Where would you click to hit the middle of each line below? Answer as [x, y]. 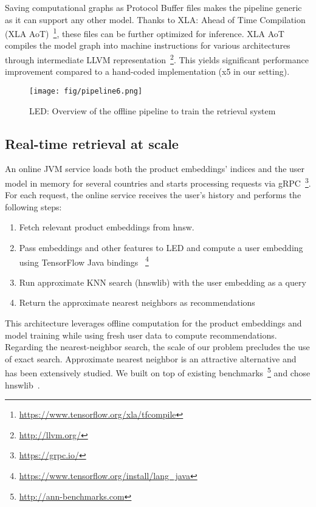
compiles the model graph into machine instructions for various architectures [148, 45]
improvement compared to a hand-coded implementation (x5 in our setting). [147, 71]
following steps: [33, 206]
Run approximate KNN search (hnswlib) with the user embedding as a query [163, 282]
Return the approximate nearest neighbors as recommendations [137, 302]
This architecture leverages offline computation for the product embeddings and [153, 322]
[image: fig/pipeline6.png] [86, 91]
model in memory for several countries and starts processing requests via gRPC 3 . [158, 182]
